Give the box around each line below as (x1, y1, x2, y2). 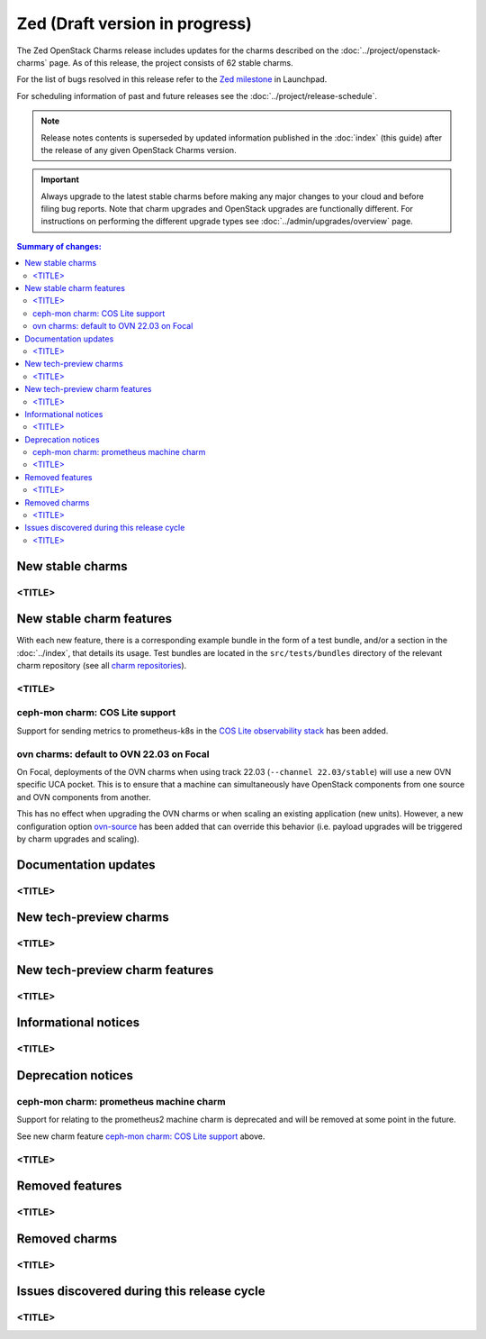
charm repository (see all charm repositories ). (16, 660, 187, 671)
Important (40, 174, 80, 185)
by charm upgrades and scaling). (16, 833, 139, 844)
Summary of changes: (16, 241, 103, 251)
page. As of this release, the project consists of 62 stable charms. (49, 57, 293, 68)
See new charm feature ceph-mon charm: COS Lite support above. (16, 1131, 265, 1142)
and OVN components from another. (16, 791, 151, 802)
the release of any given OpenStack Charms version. (40, 144, 238, 155)
